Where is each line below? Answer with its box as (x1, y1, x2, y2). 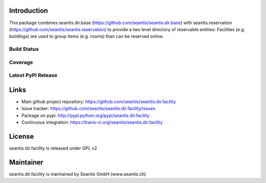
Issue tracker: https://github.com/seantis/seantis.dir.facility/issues (21, 106, 156, 111)
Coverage (9, 59, 33, 66)
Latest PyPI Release (9, 72, 58, 79)
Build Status (9, 46, 39, 53)
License (9, 132, 34, 141)
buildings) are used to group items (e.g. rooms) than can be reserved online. (9, 34, 164, 39)
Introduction (9, 6, 48, 15)
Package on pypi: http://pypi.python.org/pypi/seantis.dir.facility (21, 112, 150, 118)
